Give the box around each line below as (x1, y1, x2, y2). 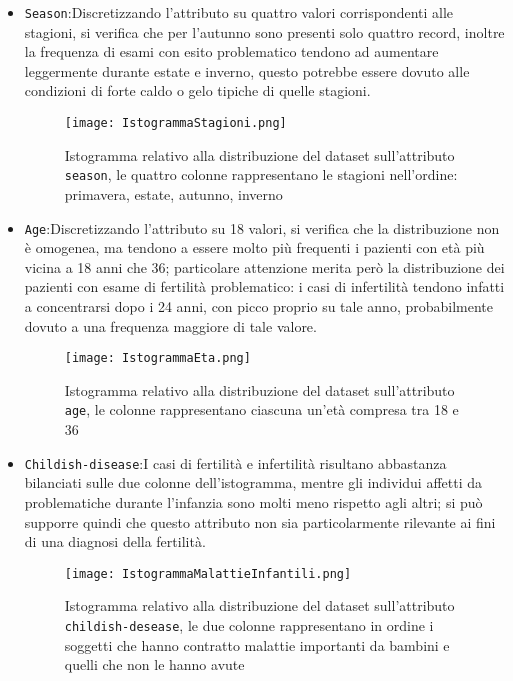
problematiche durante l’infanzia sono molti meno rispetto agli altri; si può (24, 491, 483, 512)
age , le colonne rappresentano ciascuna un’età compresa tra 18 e (64, 399, 459, 420)
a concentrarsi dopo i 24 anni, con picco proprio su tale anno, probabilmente (24, 295, 494, 316)
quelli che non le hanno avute (64, 654, 245, 675)
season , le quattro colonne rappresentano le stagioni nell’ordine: (64, 164, 458, 185)
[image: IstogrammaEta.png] (64, 351, 251, 366)
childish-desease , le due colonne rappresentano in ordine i (64, 614, 434, 635)
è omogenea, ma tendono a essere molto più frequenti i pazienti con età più (24, 237, 485, 258)
